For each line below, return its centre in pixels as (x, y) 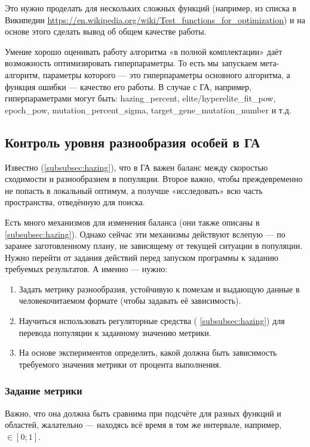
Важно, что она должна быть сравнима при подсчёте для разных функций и (143, 413)
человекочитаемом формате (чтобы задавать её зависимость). (130, 300)
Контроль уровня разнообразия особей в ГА (133, 142)
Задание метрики (44, 391)
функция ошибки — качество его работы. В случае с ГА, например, (128, 86)
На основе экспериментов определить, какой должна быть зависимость (148, 352)
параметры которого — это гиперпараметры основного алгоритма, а (166, 74)
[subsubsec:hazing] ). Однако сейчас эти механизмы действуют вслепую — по (145, 234)
